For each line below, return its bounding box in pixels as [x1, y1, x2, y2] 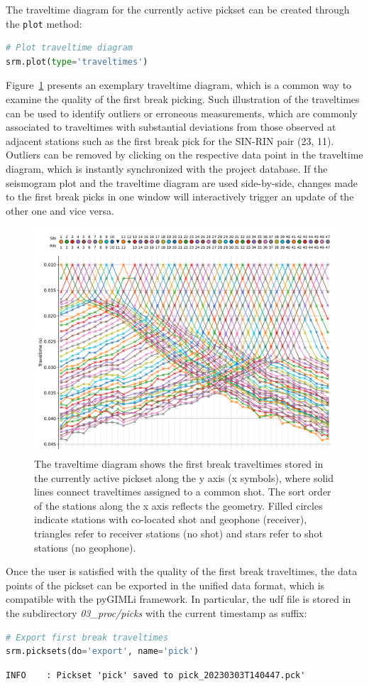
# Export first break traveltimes [6, 632, 169, 643]
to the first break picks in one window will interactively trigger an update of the [6, 189, 354, 204]
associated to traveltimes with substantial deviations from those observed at [6, 119, 336, 134]
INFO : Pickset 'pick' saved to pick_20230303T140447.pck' [6, 670, 306, 680]
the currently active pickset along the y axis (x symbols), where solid [34, 470, 334, 485]
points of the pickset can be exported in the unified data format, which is [6, 577, 325, 592]
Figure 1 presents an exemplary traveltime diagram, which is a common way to [6, 77, 352, 92]
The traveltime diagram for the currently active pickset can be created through [6, 2, 350, 16]
